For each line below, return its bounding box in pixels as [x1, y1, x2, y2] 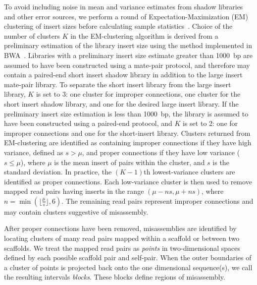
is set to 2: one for [183, 118, 238, 128]
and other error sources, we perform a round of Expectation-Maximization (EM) [4, 11, 248, 21]
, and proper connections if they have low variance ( [82, 147, 240, 157]
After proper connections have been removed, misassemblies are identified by [4, 223, 237, 233]
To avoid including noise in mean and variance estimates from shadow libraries [4, 1, 243, 11]
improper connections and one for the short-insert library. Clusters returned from [4, 127, 251, 138]
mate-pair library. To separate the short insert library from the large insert [4, 79, 231, 89]
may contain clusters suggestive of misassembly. [4, 206, 149, 217]
